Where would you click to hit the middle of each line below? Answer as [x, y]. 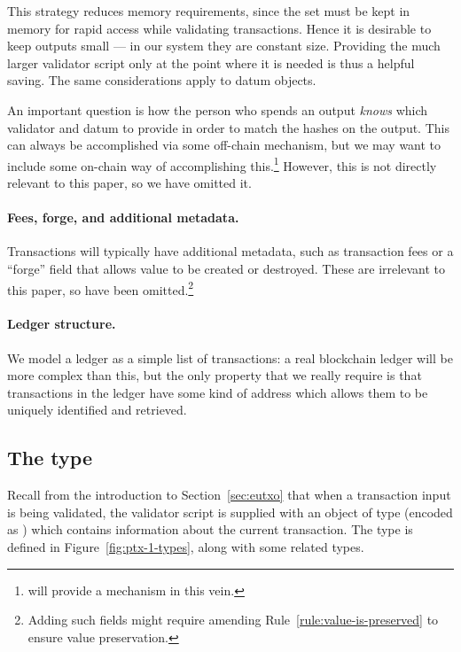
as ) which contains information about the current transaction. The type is [210, 529]
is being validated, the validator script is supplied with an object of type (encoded [230, 512]
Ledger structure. [62, 324]
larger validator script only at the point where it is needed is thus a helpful [211, 62]
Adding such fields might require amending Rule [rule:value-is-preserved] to [233, 620]
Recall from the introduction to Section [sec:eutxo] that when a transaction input [229, 495]
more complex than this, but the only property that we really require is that [215, 375]
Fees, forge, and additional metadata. [123, 217]
